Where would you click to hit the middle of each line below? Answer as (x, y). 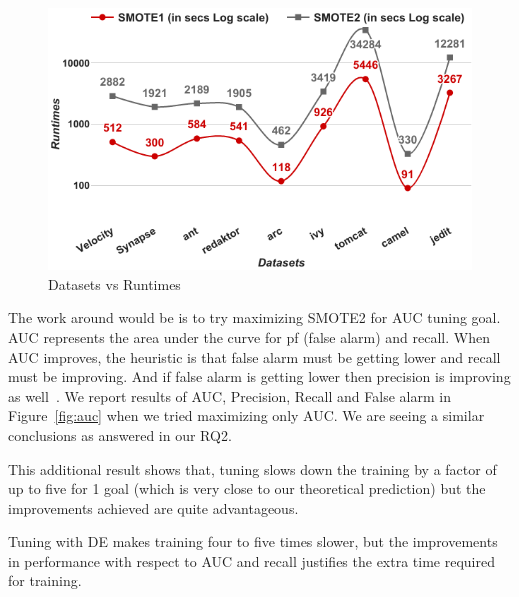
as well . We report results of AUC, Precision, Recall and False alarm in (229, 395)
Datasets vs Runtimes (114, 283)
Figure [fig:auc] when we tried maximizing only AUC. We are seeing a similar (246, 415)
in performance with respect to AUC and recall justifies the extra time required (251, 560)
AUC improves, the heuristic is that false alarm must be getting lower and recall (254, 356)
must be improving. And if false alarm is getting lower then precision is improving (259, 376)
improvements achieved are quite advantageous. (153, 507)
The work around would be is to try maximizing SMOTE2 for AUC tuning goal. (254, 317)
